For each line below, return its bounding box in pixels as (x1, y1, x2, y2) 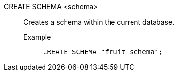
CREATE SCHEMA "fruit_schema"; (43, 48, 163, 56)
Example (23, 33, 51, 41)
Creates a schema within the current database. (23, 18, 175, 26)
